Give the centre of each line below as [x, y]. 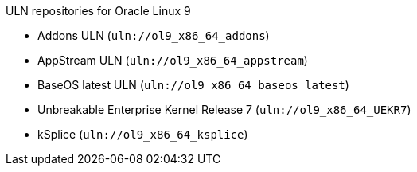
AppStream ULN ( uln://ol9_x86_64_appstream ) [173, 60]
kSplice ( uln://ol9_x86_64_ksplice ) [143, 134]
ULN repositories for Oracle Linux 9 [98, 11]
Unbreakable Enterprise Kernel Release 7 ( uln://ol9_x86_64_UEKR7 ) [224, 109]
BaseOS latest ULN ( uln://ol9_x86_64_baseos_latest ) [193, 85]
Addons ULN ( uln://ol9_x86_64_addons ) [154, 35]
